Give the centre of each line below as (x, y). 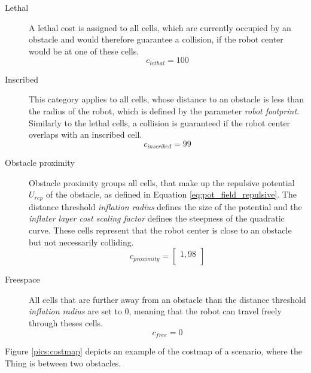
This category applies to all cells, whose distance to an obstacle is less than (166, 99)
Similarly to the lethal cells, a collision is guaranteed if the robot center (160, 122)
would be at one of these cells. (84, 51)
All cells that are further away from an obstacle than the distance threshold (167, 299)
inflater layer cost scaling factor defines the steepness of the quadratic (157, 218)
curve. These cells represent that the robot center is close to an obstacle (160, 230)
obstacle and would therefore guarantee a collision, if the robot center (156, 39)
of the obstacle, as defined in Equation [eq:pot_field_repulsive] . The (171, 194)
